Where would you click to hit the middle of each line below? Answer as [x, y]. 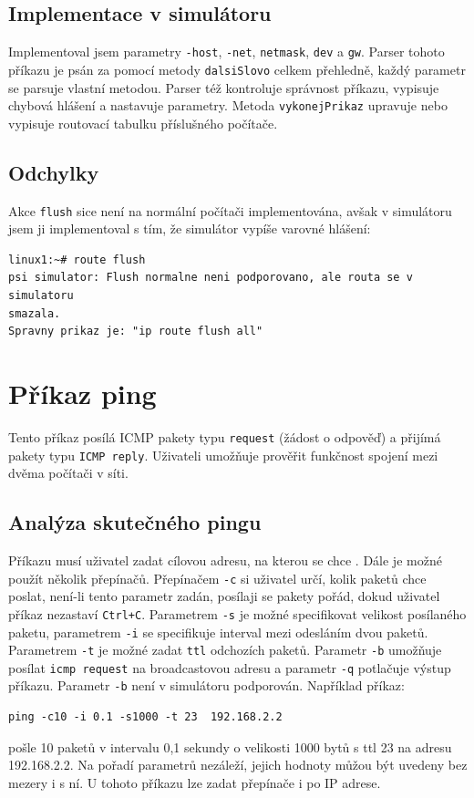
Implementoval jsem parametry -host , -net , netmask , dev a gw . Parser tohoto [227, 52]
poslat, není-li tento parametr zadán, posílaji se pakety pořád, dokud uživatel [224, 596]
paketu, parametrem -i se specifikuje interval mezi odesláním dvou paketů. [218, 632]
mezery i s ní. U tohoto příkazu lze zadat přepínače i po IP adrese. [195, 782]
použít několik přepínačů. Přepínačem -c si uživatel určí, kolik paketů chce [217, 578]
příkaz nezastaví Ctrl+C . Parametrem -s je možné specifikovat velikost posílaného [237, 613]
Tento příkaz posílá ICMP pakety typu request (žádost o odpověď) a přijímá [225, 436]
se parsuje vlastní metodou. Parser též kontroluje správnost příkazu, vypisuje [224, 87]
